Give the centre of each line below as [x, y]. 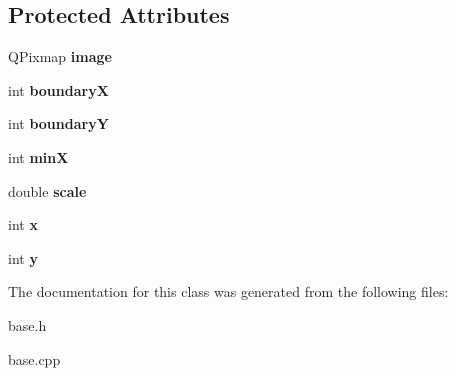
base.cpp [34, 358]
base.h [27, 324]
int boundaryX [58, 89]
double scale [47, 190]
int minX [38, 156]
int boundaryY [58, 123]
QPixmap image [60, 56]
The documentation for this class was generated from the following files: [228, 291]
